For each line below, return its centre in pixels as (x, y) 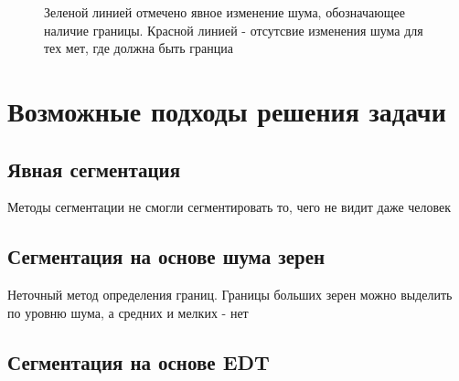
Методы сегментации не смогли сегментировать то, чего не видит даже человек (229, 207)
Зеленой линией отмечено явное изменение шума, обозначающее (224, 12)
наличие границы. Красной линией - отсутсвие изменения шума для (234, 30)
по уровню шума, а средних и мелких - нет (128, 312)
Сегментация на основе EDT (139, 361)
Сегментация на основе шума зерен (166, 256)
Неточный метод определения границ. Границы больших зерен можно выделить (230, 295)
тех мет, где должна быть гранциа (139, 48)
